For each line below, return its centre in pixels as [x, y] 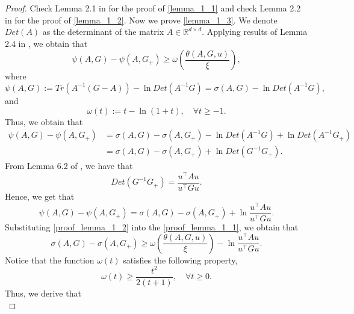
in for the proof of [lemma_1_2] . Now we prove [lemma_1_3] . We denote [141, 20]
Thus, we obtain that [44, 121]
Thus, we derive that [43, 293]
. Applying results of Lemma [255, 32]
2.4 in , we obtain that [46, 43]
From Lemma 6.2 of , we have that [69, 166]
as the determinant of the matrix [103, 32]
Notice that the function [50, 260]
